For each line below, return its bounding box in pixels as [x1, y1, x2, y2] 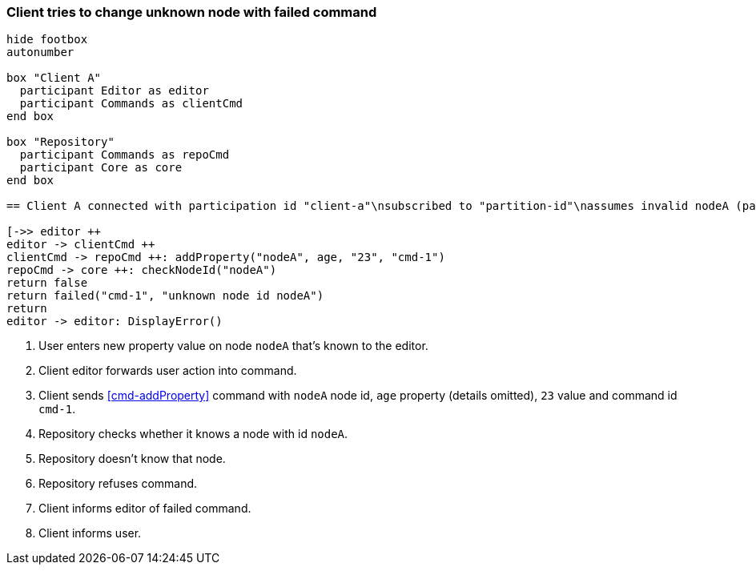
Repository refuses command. [38, 477, 198, 491]
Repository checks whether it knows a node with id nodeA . [38, 427, 348, 441]
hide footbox [6, 33, 88, 46]
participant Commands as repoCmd [19, 148, 230, 162]
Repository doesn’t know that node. [38, 452, 226, 466]
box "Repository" [6, 135, 115, 149]
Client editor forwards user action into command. [38, 364, 297, 378]
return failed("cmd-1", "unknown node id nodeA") [6, 289, 324, 303]
